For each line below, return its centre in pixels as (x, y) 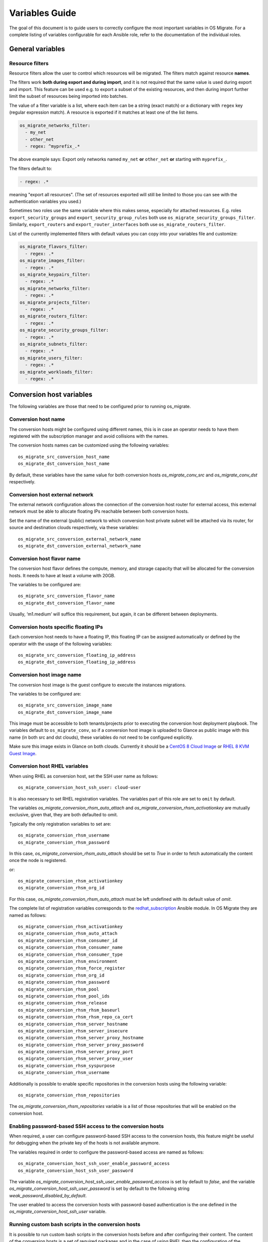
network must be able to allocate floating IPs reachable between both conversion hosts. (99, 511)
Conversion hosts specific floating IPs (56, 627)
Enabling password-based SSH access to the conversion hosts (86, 1126)
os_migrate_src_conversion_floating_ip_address (77, 655)
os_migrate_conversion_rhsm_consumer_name (70, 947)
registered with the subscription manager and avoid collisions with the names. (89, 436)
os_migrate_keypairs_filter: (55, 275)
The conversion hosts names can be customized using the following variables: (89, 445)
